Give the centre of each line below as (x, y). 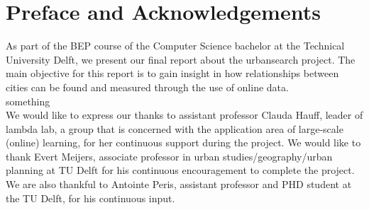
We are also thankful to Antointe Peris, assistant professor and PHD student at (179, 184)
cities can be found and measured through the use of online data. (147, 87)
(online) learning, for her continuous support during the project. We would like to (183, 142)
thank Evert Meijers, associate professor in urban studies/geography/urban (169, 156)
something (28, 101)
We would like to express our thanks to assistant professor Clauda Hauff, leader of (184, 115)
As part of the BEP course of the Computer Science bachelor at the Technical (175, 46)
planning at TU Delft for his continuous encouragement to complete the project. (180, 170)
